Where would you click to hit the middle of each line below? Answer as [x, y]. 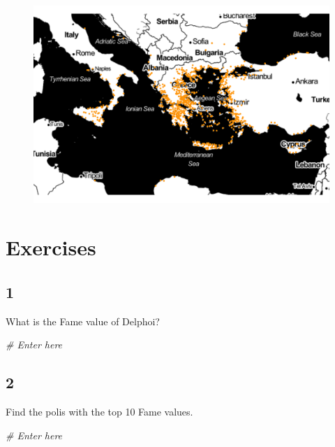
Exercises [51, 247]
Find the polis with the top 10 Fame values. [99, 411]
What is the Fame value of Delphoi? [83, 321]
